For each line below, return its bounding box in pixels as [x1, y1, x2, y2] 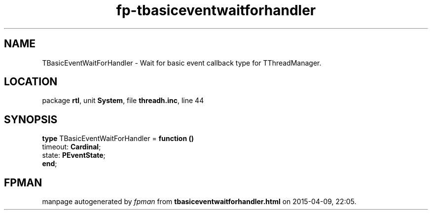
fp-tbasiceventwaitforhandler [116, 2, 316, 19]
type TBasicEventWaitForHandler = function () [42, 134, 194, 143]
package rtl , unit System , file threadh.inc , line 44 [42, 96, 204, 105]
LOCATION [4, 75, 58, 88]
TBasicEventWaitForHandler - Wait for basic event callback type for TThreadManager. [42, 58, 322, 67]
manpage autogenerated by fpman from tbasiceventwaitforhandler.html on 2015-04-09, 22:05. [42, 197, 357, 206]
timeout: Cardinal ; [42, 143, 101, 151]
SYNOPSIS [4, 113, 58, 126]
